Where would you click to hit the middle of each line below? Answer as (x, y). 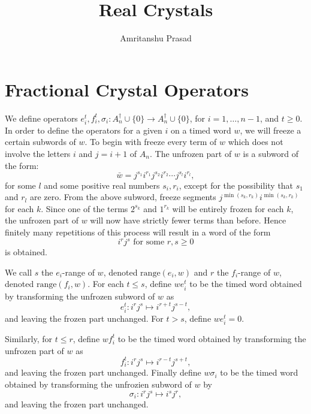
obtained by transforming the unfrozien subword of (98, 384)
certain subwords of (40, 142)
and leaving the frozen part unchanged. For (84, 318)
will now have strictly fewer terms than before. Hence (188, 220)
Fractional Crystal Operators (127, 89)
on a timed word (201, 130)
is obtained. (26, 252)
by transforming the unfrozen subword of (80, 296)
